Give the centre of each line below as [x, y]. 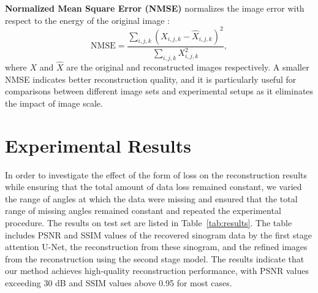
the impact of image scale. [54, 103]
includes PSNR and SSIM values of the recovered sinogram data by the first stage [159, 234]
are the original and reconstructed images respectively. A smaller [188, 67]
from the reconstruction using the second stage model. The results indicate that [155, 258]
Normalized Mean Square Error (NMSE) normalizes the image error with [155, 8]
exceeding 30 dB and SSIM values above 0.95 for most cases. [119, 282]
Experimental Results [98, 145]
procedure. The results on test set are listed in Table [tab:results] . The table [149, 222]
